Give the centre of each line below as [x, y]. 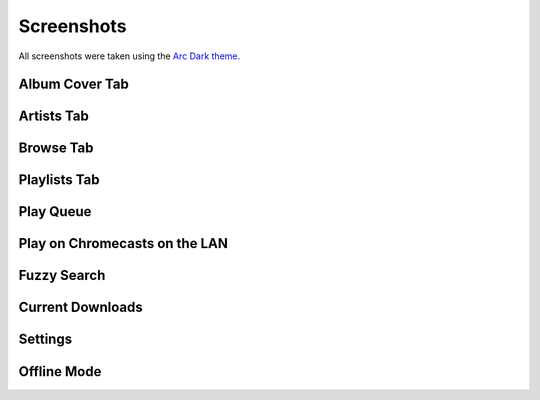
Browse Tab [56, 148]
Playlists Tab [59, 180]
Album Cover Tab [74, 84]
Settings [45, 339]
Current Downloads [81, 307]
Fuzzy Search [62, 275]
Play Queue [55, 211]
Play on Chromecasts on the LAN [123, 243]
